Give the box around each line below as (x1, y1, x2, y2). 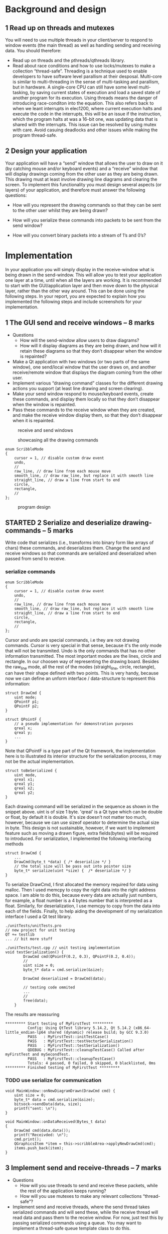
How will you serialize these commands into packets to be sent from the (12, 217, 161, 223)
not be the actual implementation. (5, 758, 75, 764)
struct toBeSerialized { (5, 768, 57, 774)
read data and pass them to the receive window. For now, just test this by (12, 1214, 163, 1220)
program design (18, 504, 51, 510)
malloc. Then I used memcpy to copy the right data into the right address (5, 887, 156, 893)
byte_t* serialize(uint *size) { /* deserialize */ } (14, 868, 131, 874)
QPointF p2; (14, 704, 39, 709)
